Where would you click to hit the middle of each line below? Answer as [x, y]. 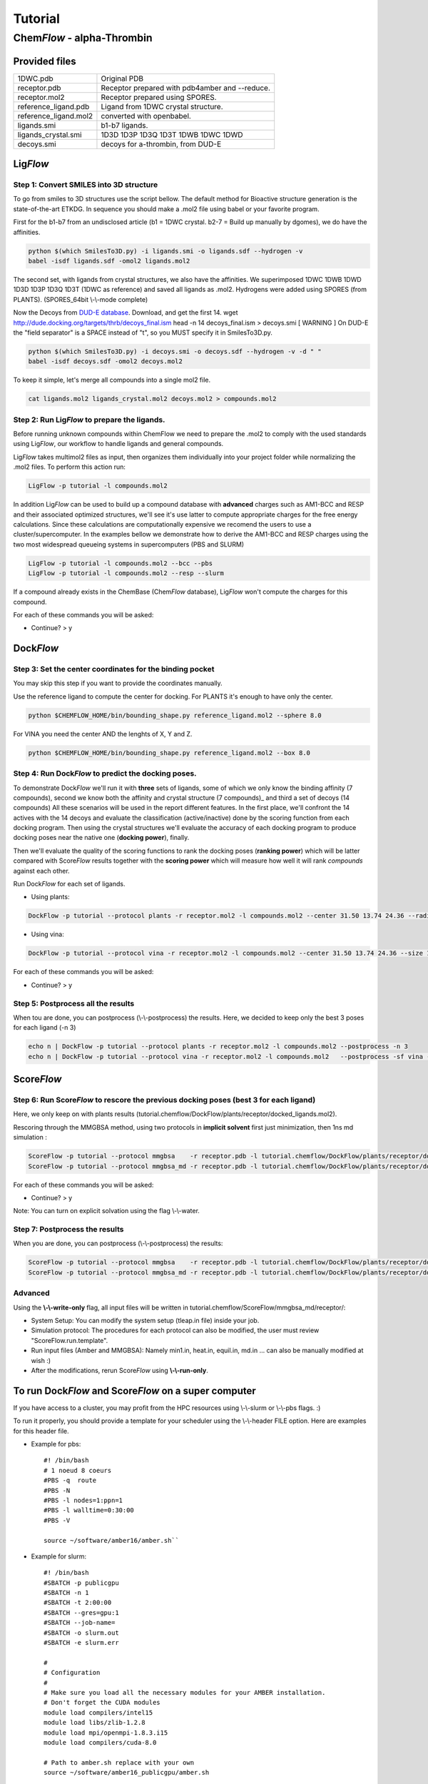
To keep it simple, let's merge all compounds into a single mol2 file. [112, 380]
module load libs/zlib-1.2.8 [95, 1723]
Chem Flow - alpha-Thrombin [83, 38]
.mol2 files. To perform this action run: [70, 467]
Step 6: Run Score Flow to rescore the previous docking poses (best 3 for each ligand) [164, 1100]
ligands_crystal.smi [50, 134]
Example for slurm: [59, 1556]
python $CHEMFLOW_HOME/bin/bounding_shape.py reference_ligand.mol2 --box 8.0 [169, 752]
